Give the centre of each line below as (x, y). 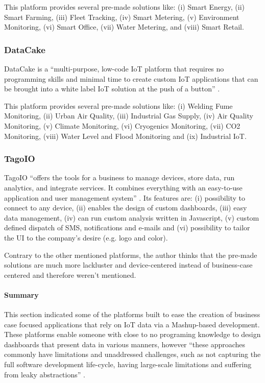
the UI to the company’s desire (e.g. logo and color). (86, 237)
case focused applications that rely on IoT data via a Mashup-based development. (132, 324)
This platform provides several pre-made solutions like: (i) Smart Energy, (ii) (125, 7)
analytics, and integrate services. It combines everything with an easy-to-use (123, 187)
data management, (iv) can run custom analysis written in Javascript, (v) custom (132, 217)
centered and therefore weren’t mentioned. (70, 274)
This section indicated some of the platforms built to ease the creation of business (132, 314)
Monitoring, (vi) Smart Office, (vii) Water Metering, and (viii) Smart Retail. (124, 27)
